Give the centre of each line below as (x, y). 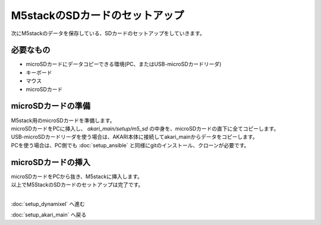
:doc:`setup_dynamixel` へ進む (48, 204)
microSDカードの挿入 (51, 162)
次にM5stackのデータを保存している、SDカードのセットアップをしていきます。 (108, 33)
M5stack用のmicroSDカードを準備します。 (63, 120)
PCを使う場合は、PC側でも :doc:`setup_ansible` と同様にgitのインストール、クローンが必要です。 (130, 145)
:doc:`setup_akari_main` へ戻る (49, 215)
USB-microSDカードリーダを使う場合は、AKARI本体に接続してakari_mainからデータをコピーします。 (134, 137)
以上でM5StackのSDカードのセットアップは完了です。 (77, 185)
